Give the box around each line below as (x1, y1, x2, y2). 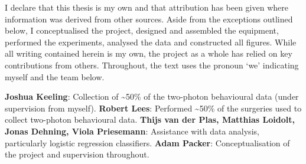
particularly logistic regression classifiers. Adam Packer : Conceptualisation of (5, 136, 290, 149)
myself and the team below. (5, 70, 105, 83)
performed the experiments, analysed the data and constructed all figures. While (5, 35, 297, 48)
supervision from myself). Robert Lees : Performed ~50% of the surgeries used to (5, 101, 302, 114)
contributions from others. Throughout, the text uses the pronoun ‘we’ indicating (5, 58, 299, 71)
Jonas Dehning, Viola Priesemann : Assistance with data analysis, (5, 124, 259, 137)
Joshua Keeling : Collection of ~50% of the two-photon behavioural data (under (5, 90, 299, 103)
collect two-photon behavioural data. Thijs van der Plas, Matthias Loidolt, (5, 113, 295, 126)
